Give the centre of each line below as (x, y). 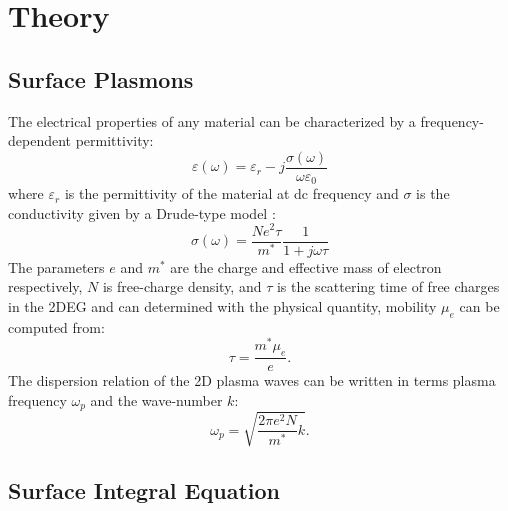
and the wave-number (156, 399)
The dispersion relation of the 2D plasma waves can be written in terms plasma (252, 380)
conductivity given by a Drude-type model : (142, 212)
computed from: (56, 326)
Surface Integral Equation (144, 490)
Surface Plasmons (101, 78)
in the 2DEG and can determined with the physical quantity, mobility (222, 305)
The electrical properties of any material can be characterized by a (212, 120)
